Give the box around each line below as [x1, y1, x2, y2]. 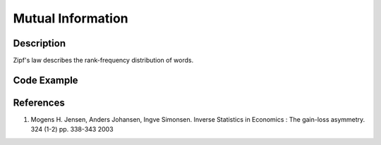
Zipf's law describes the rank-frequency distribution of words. [13, 56, 194, 65]
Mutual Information [13, 11, 128, 26]
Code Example [13, 74, 78, 86]
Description [13, 37, 66, 49]
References [13, 96, 65, 108]
